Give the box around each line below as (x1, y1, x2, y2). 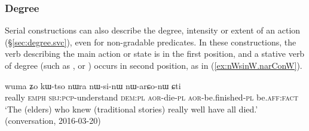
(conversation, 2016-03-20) (5, 114, 101, 127)
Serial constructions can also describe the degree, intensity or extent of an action (5, 24, 301, 36)
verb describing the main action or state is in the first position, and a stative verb (5, 47, 305, 60)
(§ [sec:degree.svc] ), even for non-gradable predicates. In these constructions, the (5, 35, 296, 48)
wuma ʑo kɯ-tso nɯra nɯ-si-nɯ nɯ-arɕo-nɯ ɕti (5, 79, 181, 92)
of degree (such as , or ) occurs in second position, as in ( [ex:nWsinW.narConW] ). (5, 59, 302, 71)
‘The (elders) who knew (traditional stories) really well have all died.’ (5, 102, 258, 115)
